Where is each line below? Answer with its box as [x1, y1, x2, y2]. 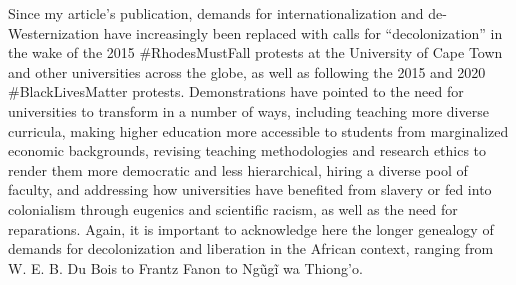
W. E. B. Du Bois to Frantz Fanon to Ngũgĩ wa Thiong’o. [8, 257, 363, 278]
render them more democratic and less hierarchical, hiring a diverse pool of [8, 159, 468, 180]
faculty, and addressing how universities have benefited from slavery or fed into [8, 179, 492, 200]
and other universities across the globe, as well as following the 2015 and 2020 [8, 61, 486, 82]
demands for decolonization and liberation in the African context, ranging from [8, 238, 494, 259]
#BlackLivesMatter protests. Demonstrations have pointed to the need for [8, 81, 464, 102]
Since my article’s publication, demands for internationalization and [8, 3, 424, 23]
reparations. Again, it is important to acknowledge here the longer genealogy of [8, 218, 494, 239]
